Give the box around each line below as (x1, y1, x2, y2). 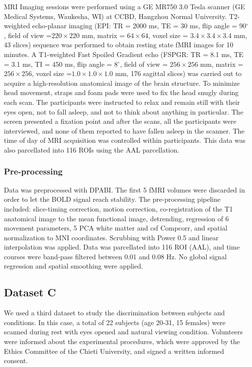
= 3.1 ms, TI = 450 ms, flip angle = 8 (4, 58, 118, 69)
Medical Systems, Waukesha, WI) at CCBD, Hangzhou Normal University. (4, 11, 227, 21)
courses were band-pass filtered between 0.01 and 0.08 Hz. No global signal (4, 251, 227, 261)
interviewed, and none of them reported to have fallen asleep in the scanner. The (4, 125, 245, 135)
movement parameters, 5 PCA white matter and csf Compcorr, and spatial (4, 223, 228, 233)
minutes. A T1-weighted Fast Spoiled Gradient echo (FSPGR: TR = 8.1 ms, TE (4, 49, 244, 59)
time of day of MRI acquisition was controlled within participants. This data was (4, 135, 246, 145)
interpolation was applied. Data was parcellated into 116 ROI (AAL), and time (4, 242, 240, 252)
